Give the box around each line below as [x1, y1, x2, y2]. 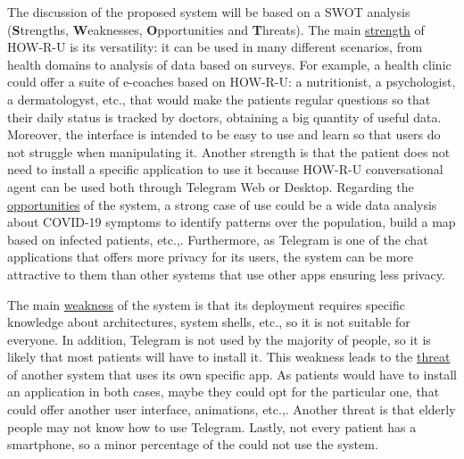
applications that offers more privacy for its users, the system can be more [7, 247, 413, 266]
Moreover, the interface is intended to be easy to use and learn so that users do [7, 125, 441, 144]
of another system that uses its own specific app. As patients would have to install [7, 364, 457, 383]
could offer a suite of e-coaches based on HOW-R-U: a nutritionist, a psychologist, [7, 72, 456, 91]
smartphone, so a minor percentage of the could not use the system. [7, 435, 378, 454]
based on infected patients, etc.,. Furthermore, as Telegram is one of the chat [7, 229, 428, 248]
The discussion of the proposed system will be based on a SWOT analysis [7, 3, 410, 21]
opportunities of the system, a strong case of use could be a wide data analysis [7, 195, 437, 213]
